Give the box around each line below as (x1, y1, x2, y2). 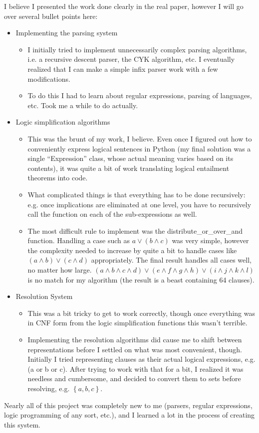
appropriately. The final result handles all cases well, (91, 255, 252, 265)
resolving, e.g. (27, 383, 70, 393)
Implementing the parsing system (15, 27, 118, 38)
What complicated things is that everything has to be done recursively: (27, 189, 246, 199)
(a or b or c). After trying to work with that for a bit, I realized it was (27, 363, 244, 374)
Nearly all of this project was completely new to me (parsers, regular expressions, (4, 400, 253, 410)
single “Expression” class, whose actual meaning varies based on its (27, 153, 234, 163)
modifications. (27, 73, 70, 84)
